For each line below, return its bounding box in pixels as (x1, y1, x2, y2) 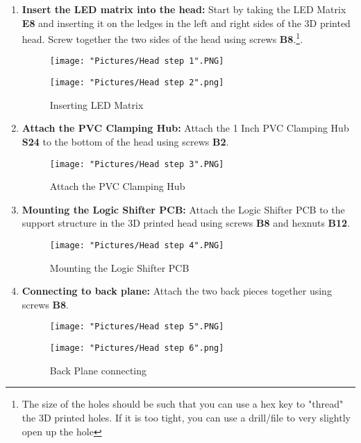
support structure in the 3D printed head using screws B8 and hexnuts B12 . (22, 216, 351, 230)
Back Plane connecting (49, 363, 147, 377)
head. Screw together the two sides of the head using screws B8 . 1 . (22, 30, 303, 46)
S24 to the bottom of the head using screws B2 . (22, 134, 229, 148)
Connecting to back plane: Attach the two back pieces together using (22, 284, 332, 298)
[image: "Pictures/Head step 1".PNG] (49, 56, 224, 67)
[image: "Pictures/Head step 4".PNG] (49, 240, 224, 250)
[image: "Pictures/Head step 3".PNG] (49, 159, 224, 169)
